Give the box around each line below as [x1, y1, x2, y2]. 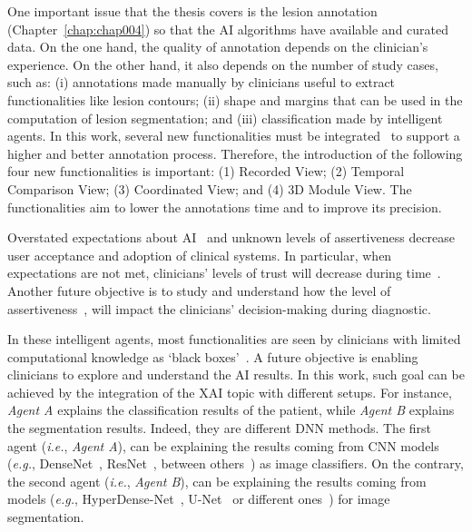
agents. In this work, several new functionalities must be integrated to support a [7, 126, 460, 145]
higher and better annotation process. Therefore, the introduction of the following [7, 143, 463, 163]
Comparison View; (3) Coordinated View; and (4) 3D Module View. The [7, 179, 412, 198]
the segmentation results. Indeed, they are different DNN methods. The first [7, 419, 432, 438]
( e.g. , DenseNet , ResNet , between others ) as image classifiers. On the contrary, [7, 454, 464, 473]
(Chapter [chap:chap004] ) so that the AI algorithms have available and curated [7, 19, 449, 38]
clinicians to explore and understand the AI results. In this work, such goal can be [7, 365, 465, 384]
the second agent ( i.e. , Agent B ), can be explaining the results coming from [7, 471, 427, 490]
